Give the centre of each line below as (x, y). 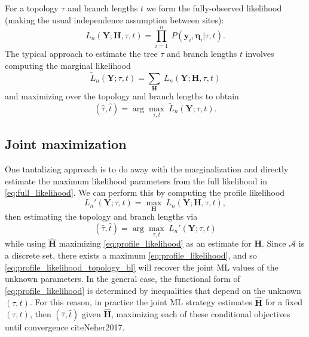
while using (25, 243)
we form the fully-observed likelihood (214, 8)
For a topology (32, 8)
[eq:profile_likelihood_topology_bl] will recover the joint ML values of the (142, 267)
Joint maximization (66, 144)
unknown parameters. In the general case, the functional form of (123, 279)
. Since (274, 243)
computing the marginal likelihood (68, 65)
